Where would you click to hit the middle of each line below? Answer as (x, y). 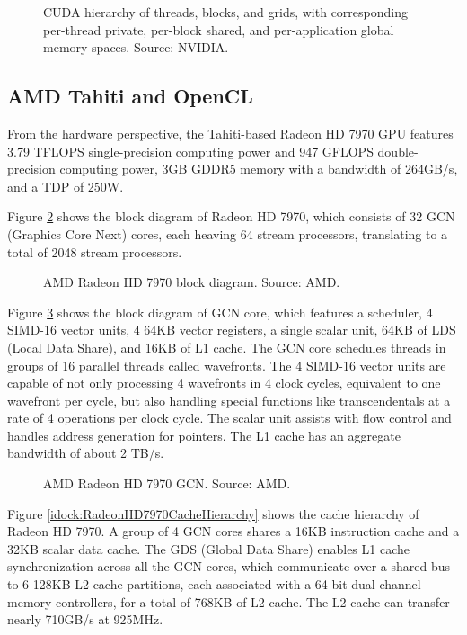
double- (398, 151)
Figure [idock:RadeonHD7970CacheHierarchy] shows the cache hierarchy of (213, 513)
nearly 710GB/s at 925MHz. (85, 619)
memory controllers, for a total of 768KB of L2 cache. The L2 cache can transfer (229, 601)
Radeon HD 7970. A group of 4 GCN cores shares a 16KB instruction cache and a (233, 531)
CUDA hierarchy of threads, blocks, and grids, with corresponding (225, 12)
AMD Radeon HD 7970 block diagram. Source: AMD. (192, 282)
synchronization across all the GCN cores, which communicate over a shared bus (229, 566)
